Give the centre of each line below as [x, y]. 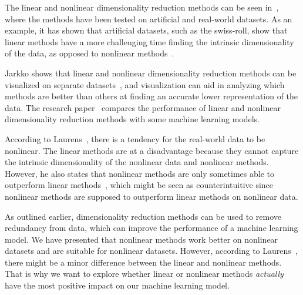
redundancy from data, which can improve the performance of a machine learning [151, 228]
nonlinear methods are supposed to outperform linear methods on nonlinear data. [151, 196]
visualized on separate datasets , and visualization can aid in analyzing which [145, 84]
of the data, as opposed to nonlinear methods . [90, 53]
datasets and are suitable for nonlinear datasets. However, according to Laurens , [151, 251]
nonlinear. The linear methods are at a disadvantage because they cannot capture [152, 150]
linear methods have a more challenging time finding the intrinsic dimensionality [149, 41]
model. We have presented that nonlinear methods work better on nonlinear [142, 239]
